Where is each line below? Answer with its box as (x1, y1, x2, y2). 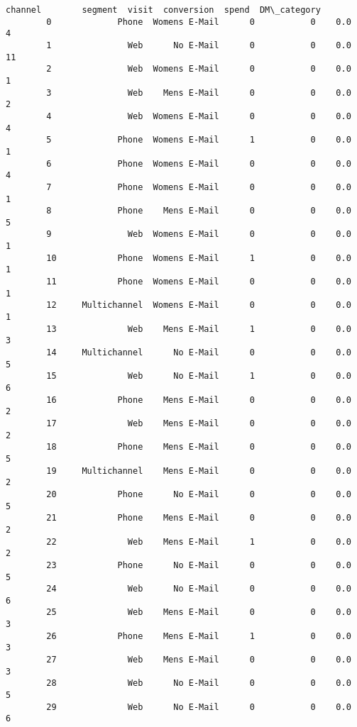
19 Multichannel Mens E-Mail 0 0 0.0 (46, 465, 351, 476)
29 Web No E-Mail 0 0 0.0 (46, 701, 351, 712)
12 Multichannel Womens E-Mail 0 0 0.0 (46, 300, 351, 311)
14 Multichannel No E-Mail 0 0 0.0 (46, 348, 351, 358)
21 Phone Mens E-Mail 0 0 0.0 (46, 513, 351, 523)
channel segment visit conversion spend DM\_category (6, 5, 321, 15)
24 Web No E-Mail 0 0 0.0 (46, 584, 351, 594)
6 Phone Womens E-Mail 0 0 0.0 (46, 158, 351, 169)
